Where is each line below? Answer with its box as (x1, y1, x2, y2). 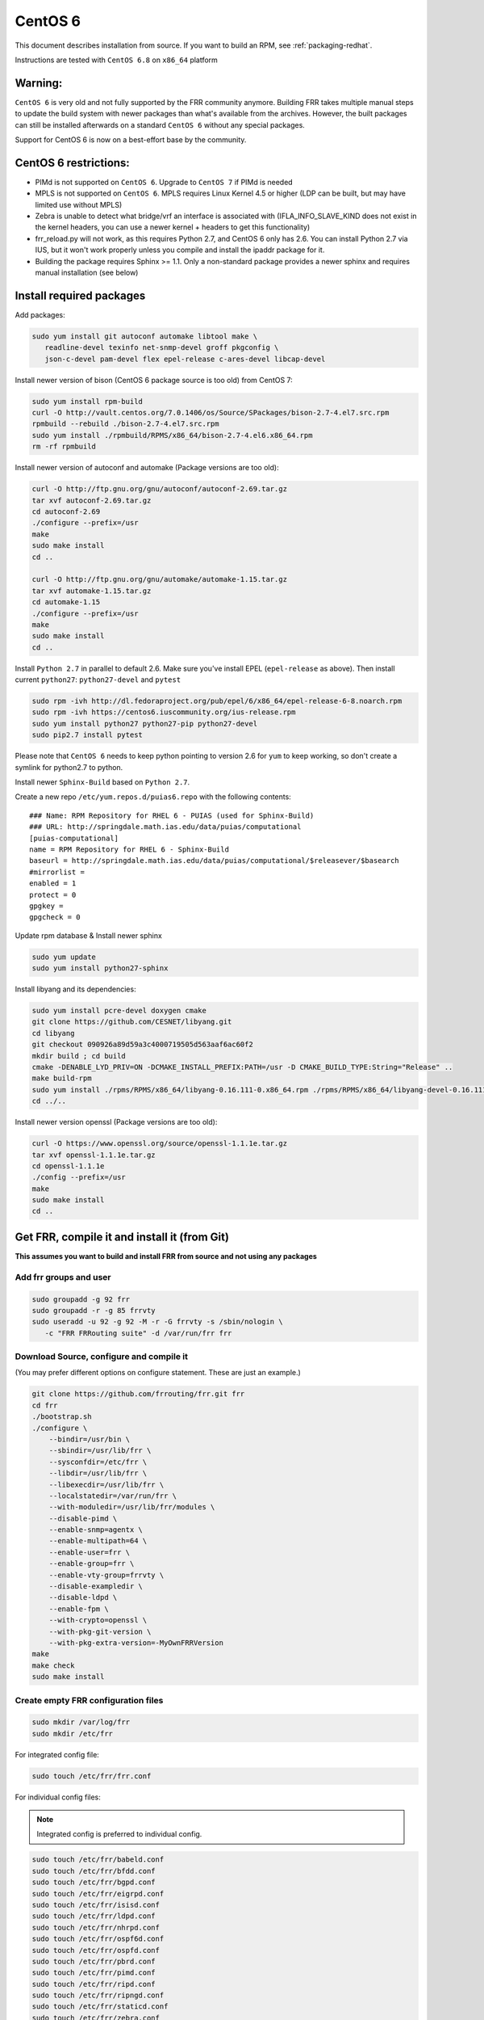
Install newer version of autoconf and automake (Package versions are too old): (15, 463, 279, 473)
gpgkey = (29, 901, 64, 911)
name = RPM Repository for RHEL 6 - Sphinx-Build (29, 844, 230, 854)
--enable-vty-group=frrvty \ (48, 1570, 165, 1580)
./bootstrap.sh (31, 1412, 92, 1421)
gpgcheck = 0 (29, 913, 81, 922)
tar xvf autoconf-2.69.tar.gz (31, 495, 152, 505)
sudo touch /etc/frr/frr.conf (31, 1771, 152, 1781)
